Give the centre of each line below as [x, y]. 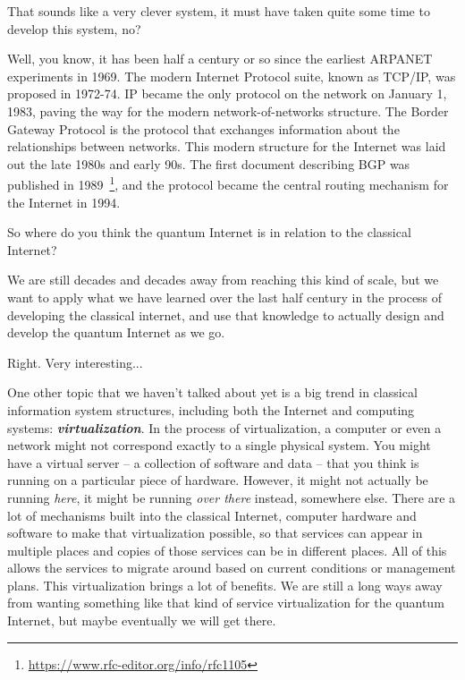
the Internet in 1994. [64, 202]
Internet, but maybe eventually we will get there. [142, 620]
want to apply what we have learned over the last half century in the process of [225, 297]
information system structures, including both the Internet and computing [211, 409]
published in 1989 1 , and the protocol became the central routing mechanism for [228, 183]
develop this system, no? [74, 28]
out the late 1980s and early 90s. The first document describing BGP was [209, 163]
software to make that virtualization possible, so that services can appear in [215, 533]
